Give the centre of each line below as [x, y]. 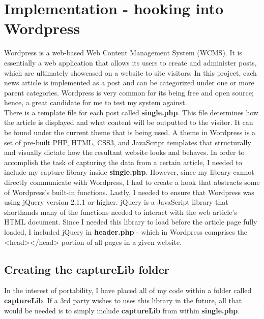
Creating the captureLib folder [87, 269]
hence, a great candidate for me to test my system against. [96, 102]
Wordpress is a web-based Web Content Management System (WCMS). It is [123, 53]
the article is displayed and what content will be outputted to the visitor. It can [129, 122]
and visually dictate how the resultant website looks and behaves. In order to [124, 152]
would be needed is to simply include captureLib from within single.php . [122, 310]
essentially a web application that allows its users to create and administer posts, [130, 62]
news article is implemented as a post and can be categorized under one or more [129, 83]
